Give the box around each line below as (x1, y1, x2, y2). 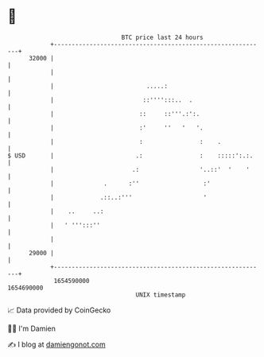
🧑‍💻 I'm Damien (7, 324, 56, 333)
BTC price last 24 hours (121, 33, 204, 41)
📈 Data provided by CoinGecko (7, 305, 111, 315)
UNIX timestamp (135, 290, 186, 299)
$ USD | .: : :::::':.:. (7, 151, 254, 160)
